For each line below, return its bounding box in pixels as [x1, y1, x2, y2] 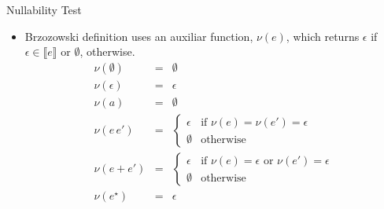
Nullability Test [6, 2, 82, 17]
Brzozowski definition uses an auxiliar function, [24, 27, 253, 44]
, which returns [286, 27, 360, 44]
